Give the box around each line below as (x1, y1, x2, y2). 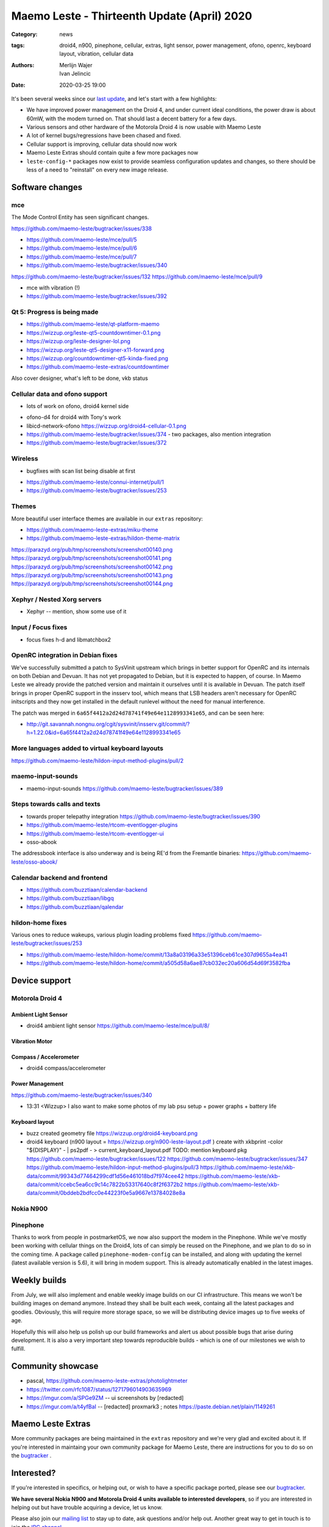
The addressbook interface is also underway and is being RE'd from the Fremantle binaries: (11, 850, 241, 857)
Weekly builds (11, 1275, 67, 1285)
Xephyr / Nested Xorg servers (11, 596, 102, 604)
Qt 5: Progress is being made (11, 308, 99, 316)
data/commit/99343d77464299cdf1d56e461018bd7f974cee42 (26, 1172, 184, 1179)
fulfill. (11, 1345, 26, 1352)
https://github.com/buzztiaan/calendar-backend (26, 886, 147, 893)
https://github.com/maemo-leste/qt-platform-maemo (26, 321, 160, 328)
